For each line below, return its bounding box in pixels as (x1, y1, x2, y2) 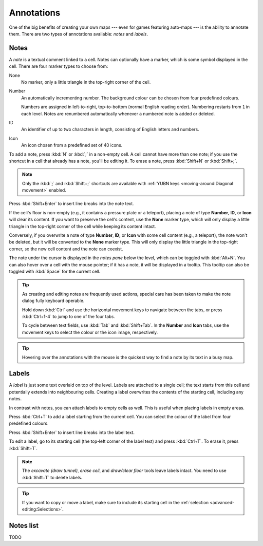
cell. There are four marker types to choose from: (9, 63, 108, 69)
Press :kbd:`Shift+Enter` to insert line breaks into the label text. (9, 429, 135, 435)
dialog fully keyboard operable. (22, 298, 85, 304)
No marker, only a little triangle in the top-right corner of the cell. (21, 79, 151, 85)
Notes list (9, 521, 39, 529)
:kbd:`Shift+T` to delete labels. (22, 474, 83, 480)
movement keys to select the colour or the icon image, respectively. (22, 329, 158, 335)
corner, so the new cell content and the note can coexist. (9, 246, 124, 252)
